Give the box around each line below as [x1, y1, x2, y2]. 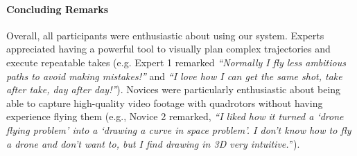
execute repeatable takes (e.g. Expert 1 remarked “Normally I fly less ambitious [6, 55, 346, 69]
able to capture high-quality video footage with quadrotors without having [6, 95, 323, 110]
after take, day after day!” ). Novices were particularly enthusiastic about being [6, 82, 341, 97]
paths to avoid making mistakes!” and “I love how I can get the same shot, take [6, 68, 342, 83]
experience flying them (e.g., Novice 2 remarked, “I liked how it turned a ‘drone [6, 109, 344, 124]
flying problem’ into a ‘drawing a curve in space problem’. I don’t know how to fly [6, 122, 351, 137]
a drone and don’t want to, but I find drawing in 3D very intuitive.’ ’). [6, 136, 300, 150]
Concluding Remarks [6, 1, 109, 16]
